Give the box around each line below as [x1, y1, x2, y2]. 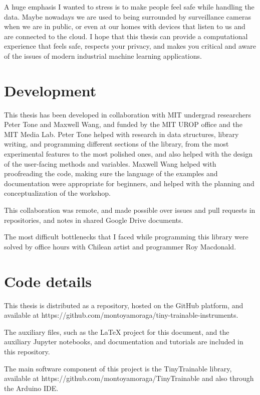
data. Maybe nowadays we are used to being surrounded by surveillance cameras [4, 11, 251, 22]
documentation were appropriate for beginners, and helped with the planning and [4, 178, 254, 188]
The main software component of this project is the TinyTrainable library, [4, 363, 232, 373]
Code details [4, 271, 92, 291]
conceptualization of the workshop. [4, 188, 111, 198]
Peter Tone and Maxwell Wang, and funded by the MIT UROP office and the [4, 119, 242, 129]
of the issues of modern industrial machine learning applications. [4, 50, 202, 61]
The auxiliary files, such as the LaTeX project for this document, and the [4, 326, 229, 337]
